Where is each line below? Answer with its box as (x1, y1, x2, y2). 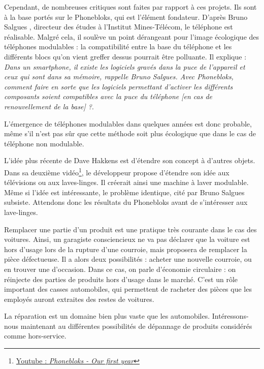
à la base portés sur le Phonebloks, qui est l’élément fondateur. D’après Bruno (4, 11, 248, 22)
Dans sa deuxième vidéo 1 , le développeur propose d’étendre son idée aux (4, 165, 229, 177)
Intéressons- (212, 311, 249, 321)
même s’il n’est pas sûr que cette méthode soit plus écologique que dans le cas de (4, 128, 256, 139)
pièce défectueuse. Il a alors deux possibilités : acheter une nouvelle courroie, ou (4, 254, 252, 264)
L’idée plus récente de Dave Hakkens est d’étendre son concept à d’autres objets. (4, 155, 255, 166)
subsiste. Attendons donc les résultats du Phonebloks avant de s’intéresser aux (4, 197, 248, 207)
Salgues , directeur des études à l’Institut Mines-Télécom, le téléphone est (4, 21, 233, 32)
